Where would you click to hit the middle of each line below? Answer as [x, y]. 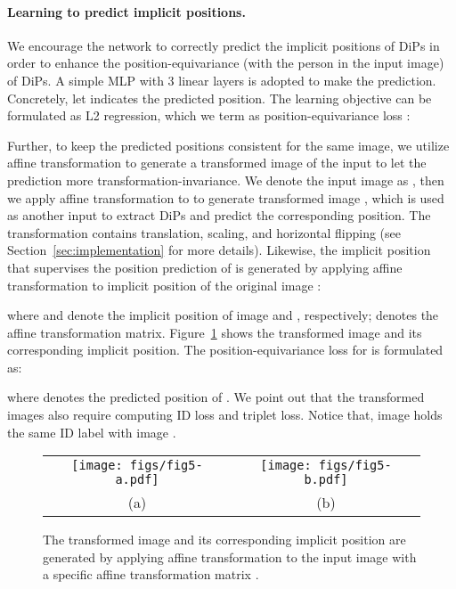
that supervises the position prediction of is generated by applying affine [205, 267]
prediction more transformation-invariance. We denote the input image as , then [226, 180]
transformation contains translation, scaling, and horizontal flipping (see [204, 232]
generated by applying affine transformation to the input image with [230, 556]
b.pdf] [326, 480]
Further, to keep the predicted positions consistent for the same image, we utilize [228, 145]
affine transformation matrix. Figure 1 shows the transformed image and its [215, 332]
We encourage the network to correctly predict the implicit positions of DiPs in [224, 45]
